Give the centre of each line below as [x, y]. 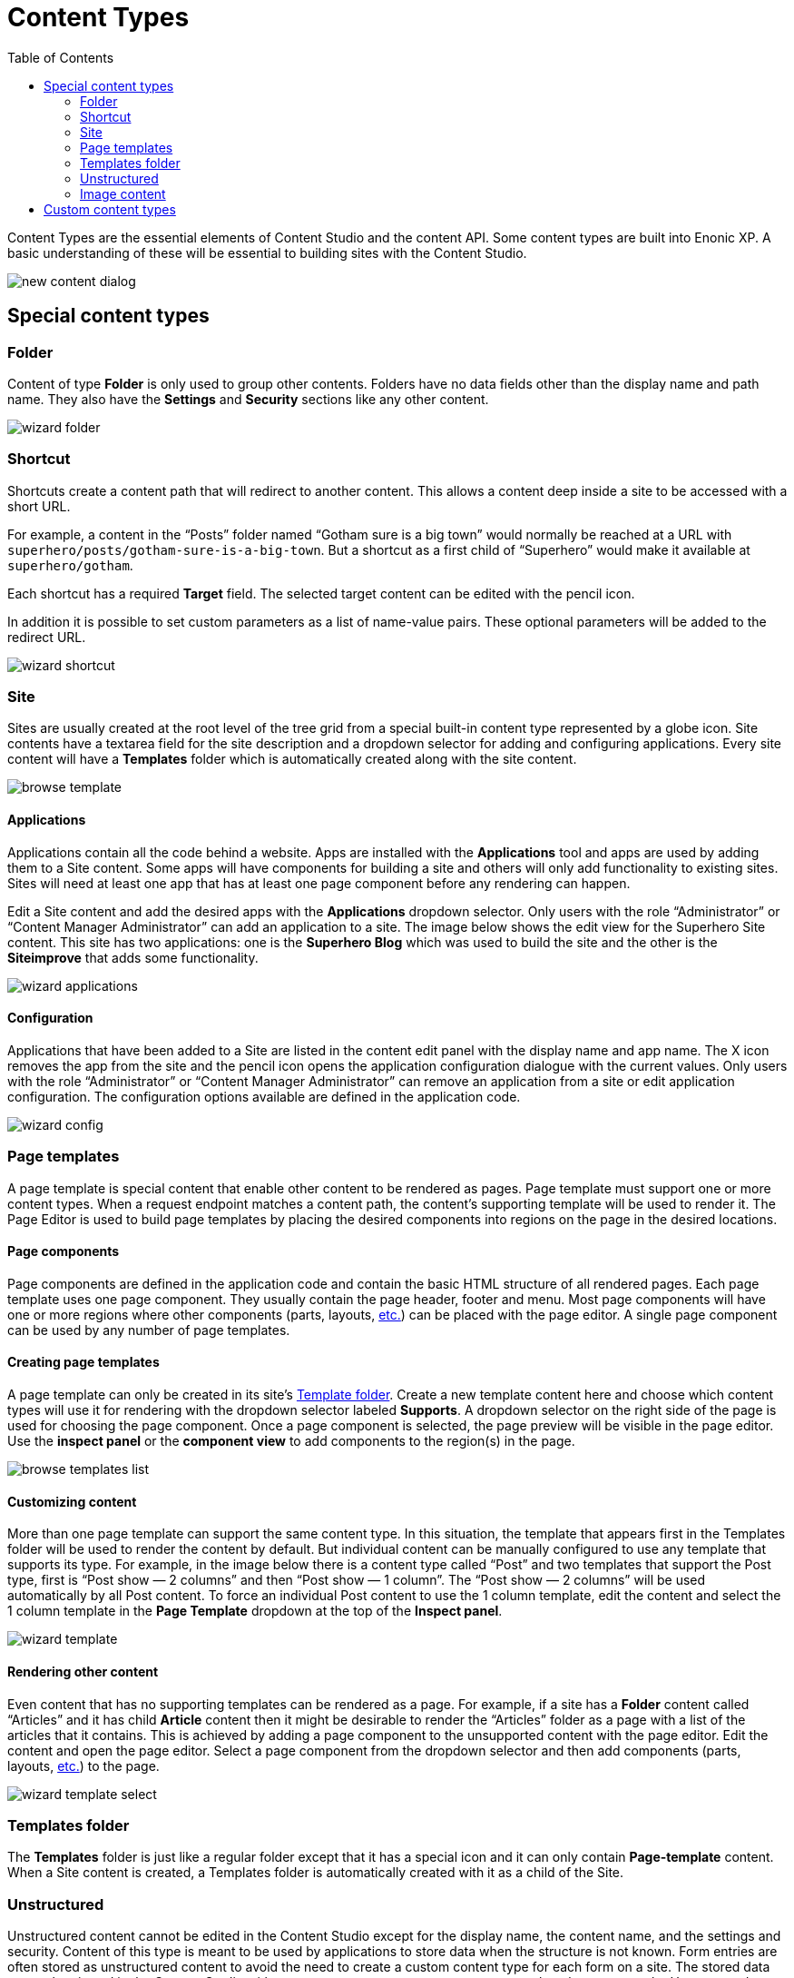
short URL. [39, 506]
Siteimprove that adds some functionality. [133, 957]
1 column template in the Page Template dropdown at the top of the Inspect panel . [255, 1611]
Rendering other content [83, 1671]
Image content [123, 193]
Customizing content [72, 1501]
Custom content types [110, 209]
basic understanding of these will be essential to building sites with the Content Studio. [267, 252]
